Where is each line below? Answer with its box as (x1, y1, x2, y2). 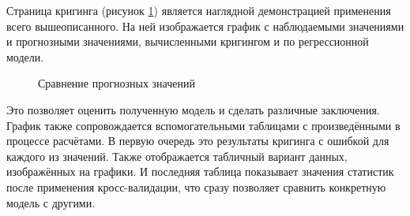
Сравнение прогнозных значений (38, 75, 195, 91)
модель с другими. (6, 194, 96, 210)
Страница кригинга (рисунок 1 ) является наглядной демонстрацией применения (6, 2, 391, 18)
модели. (6, 48, 44, 65)
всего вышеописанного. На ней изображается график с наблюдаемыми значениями (6, 17, 404, 34)
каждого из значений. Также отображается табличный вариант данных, (6, 147, 348, 164)
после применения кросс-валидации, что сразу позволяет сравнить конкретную (6, 178, 386, 195)
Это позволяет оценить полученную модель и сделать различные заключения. (6, 101, 380, 117)
